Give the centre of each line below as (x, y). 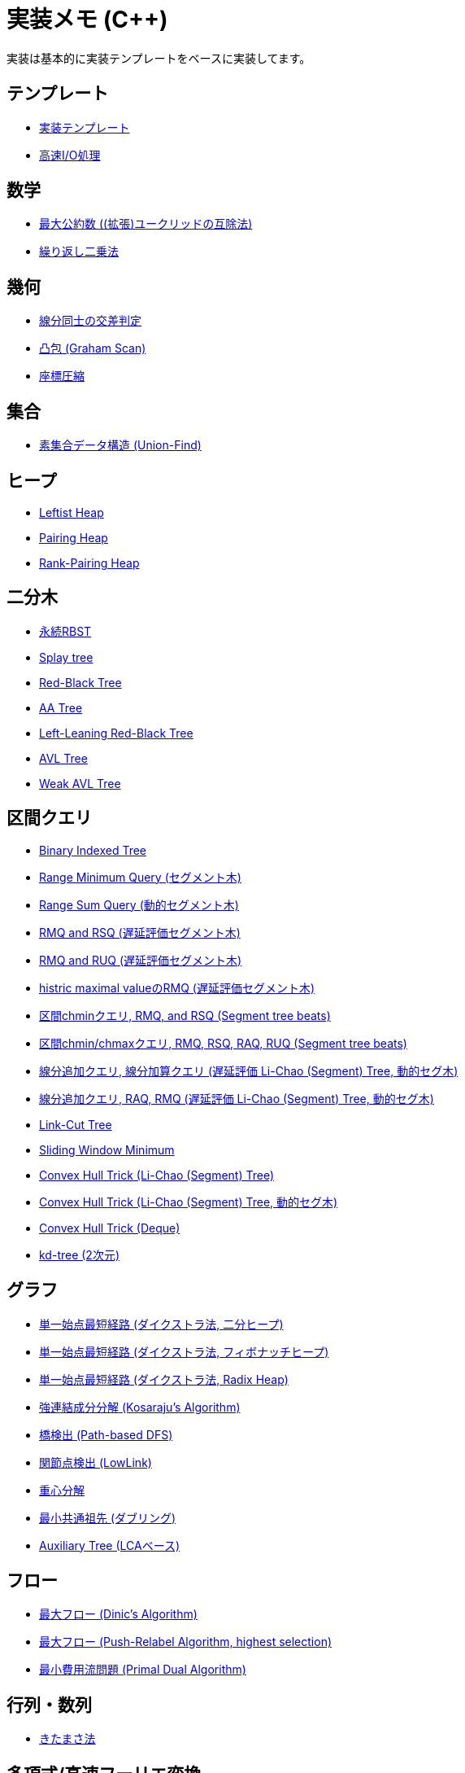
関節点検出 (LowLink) (96, 1462)
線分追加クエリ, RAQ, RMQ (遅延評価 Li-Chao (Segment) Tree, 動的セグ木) (237, 1098)
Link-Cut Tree (76, 1124)
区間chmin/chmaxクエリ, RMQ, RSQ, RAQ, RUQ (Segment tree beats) (223, 1043)
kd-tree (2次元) (80, 1254)
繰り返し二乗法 (79, 252)
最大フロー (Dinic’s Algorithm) (118, 1614)
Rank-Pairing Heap (89, 563)
